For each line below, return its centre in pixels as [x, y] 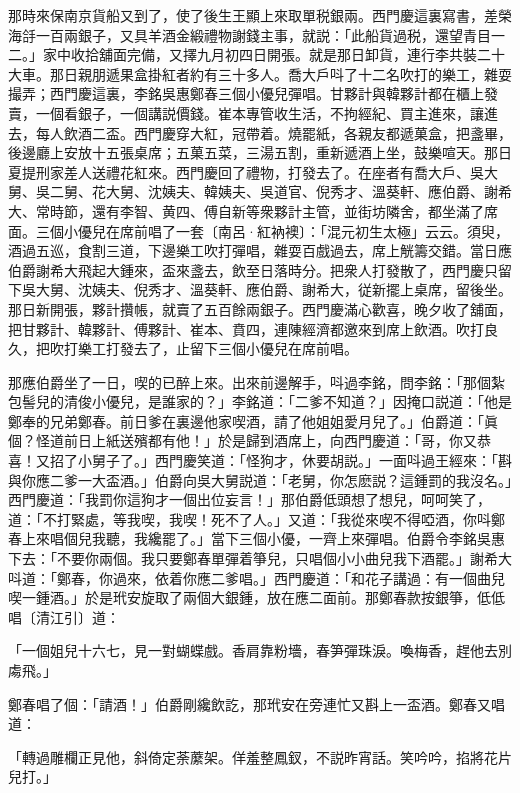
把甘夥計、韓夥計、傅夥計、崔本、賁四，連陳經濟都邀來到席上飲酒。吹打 [246, 328]
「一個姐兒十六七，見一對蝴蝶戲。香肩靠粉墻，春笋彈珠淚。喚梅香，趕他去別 [260, 650]
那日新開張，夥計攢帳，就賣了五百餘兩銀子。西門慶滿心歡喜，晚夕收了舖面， [260, 308]
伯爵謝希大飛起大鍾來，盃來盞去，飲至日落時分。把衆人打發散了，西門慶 [246, 269]
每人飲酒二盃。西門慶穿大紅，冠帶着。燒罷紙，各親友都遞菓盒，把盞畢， [273, 132]
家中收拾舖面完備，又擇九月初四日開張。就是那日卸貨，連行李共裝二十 [273, 54]
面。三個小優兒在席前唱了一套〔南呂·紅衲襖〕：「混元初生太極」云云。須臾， [258, 230]
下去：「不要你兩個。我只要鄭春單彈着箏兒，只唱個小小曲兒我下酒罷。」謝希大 [260, 558]
